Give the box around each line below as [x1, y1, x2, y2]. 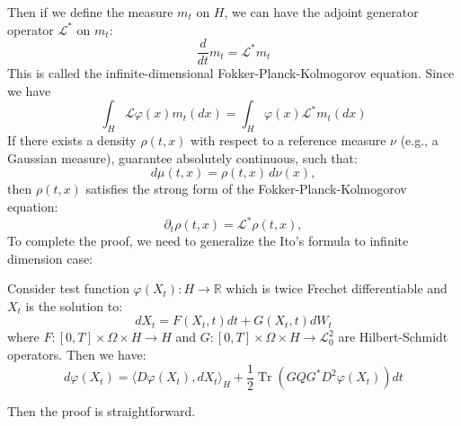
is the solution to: [25, 296, 123, 315]
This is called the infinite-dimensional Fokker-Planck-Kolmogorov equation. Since [7, 64, 455, 83]
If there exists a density [7, 131, 137, 150]
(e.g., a [400, 131, 439, 150]
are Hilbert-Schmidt [338, 327, 448, 346]
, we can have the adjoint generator [224, 3, 419, 21]
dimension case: [7, 248, 93, 267]
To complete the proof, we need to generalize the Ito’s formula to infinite [7, 231, 409, 250]
